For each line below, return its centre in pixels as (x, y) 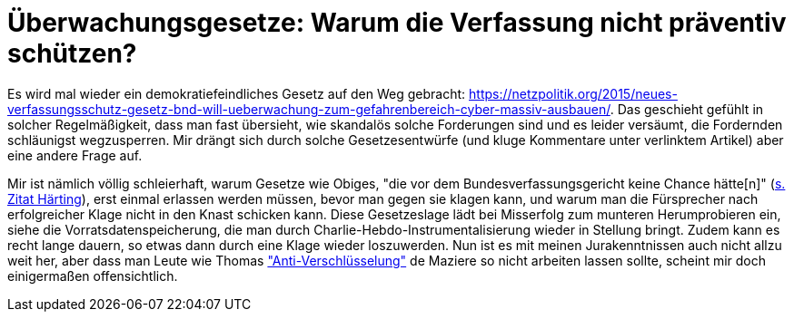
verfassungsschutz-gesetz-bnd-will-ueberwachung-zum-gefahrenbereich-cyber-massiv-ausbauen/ (309, 109)
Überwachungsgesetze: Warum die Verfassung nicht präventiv (397, 23)
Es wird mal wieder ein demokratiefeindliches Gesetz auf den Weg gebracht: (237, 93)
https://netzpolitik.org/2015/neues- (573, 93)
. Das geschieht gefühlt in (687, 109)
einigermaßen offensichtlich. (93, 275)
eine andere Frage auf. (75, 155)
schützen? (72, 53)
